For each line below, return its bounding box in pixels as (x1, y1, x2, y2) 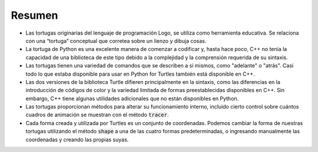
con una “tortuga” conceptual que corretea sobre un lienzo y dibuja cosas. (25, 37, 207, 44)
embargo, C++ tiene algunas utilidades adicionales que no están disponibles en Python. (25, 94, 239, 102)
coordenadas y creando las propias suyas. (25, 136, 129, 143)
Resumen (11, 9, 58, 22)
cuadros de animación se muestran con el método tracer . (25, 112, 169, 119)
